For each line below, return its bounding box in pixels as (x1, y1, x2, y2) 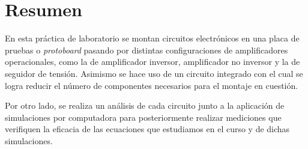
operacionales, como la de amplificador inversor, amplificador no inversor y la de (5, 55, 300, 68)
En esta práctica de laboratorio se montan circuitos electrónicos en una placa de (5, 32, 300, 44)
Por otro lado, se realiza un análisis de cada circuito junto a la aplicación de (5, 99, 285, 112)
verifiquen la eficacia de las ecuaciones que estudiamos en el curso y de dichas (5, 123, 290, 135)
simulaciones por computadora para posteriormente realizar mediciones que (5, 111, 282, 123)
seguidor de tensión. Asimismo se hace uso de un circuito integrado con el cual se (5, 67, 303, 79)
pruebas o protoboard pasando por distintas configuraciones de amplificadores (5, 43, 288, 56)
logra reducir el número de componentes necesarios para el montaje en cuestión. (5, 79, 298, 91)
